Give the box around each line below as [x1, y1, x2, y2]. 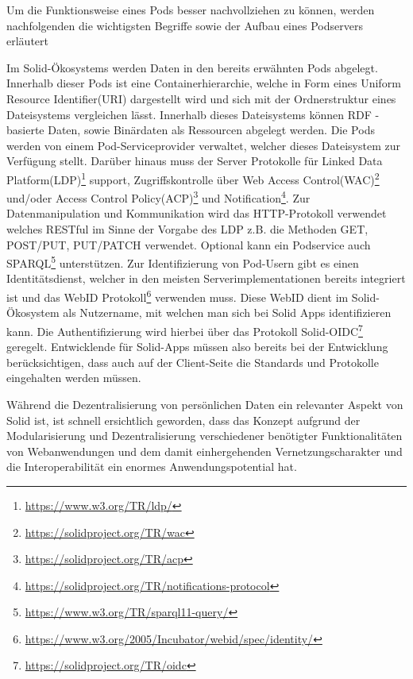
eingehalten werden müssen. [6, 369, 141, 386]
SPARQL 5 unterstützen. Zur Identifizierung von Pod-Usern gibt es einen [6, 253, 359, 271]
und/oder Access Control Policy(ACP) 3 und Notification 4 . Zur [6, 187, 311, 206]
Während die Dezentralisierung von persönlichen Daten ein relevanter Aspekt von [6, 395, 403, 412]
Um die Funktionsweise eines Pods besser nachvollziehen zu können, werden [6, 2, 375, 17]
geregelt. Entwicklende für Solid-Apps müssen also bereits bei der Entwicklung [6, 338, 388, 355]
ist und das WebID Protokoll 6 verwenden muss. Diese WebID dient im [6, 287, 349, 305]
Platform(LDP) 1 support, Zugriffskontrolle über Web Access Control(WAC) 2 [6, 168, 380, 187]
